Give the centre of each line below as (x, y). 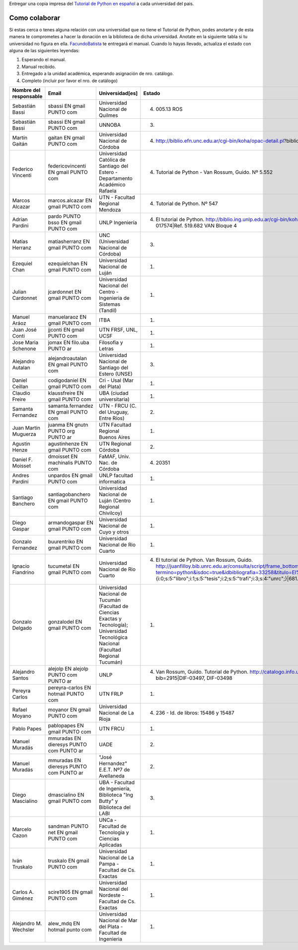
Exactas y (110, 619)
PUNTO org (61, 431)
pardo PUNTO (64, 216)
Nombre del (26, 90)
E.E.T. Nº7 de (114, 770)
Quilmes (109, 115)
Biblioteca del (115, 807)
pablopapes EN (66, 726)
